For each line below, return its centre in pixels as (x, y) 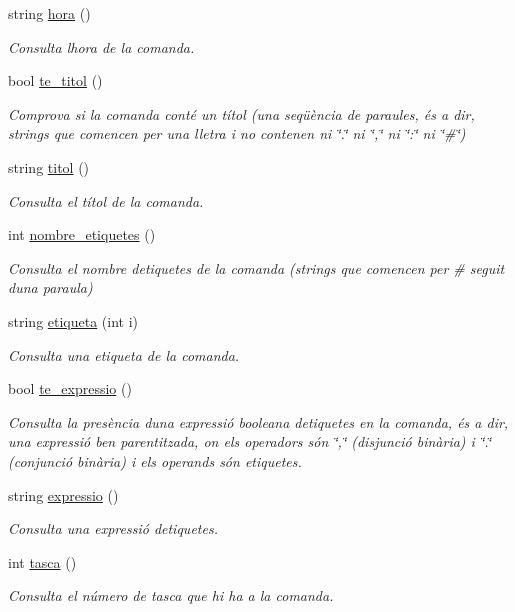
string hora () (49, 13)
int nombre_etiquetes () (82, 234)
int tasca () (42, 561)
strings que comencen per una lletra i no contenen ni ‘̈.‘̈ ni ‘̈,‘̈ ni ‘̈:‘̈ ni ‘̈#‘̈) (237, 133)
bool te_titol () (55, 80)
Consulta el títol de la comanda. (106, 200)
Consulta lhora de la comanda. (101, 46)
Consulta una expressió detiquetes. (113, 528)
